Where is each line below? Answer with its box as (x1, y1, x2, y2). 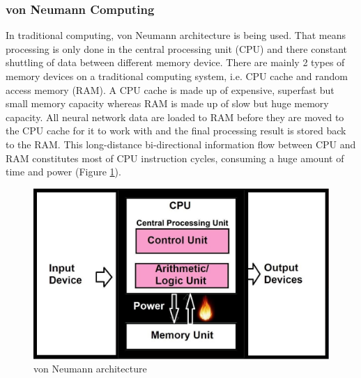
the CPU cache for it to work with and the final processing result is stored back (6, 123, 346, 138)
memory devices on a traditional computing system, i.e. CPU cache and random (6, 69, 348, 83)
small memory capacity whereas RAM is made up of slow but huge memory (6, 96, 329, 111)
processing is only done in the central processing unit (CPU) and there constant (6, 41, 348, 56)
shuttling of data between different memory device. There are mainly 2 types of (6, 55, 345, 70)
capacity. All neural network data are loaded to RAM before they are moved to (6, 109, 344, 124)
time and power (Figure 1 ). (6, 164, 121, 179)
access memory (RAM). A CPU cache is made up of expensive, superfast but (6, 82, 335, 97)
